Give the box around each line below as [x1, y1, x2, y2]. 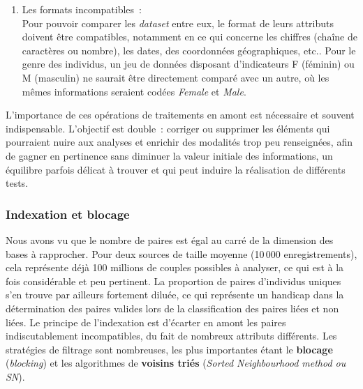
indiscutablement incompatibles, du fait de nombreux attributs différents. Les [6, 328, 337, 343]
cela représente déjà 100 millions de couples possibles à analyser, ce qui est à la [6, 260, 344, 275]
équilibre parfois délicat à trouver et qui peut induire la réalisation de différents [6, 162, 346, 176]
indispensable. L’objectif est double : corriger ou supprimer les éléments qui [6, 121, 330, 135]
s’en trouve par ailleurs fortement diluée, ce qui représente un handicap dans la [6, 287, 344, 302]
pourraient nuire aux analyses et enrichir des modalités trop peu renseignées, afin [6, 135, 353, 149]
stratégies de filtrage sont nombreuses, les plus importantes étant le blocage [6, 342, 333, 356]
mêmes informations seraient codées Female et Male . [22, 84, 246, 98]
